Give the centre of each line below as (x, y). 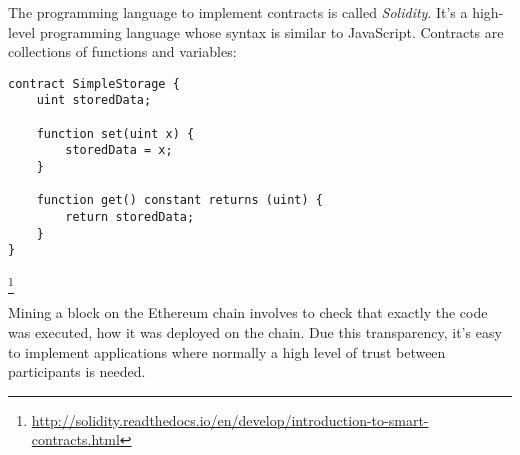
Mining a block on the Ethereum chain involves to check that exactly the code (248, 312)
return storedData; (130, 217)
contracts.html (75, 439)
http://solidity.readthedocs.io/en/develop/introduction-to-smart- (230, 419)
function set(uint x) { (115, 133)
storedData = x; (119, 150)
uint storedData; (94, 100)
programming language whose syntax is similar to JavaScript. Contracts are (271, 31)
